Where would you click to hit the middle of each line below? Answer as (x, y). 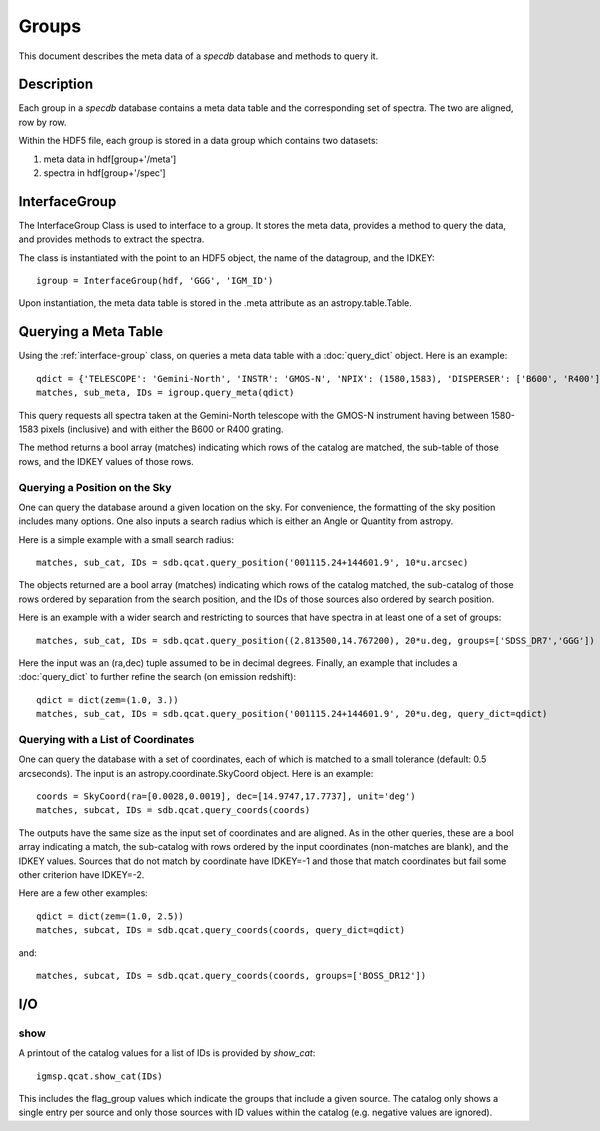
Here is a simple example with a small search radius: (126, 539)
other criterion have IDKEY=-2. (81, 875)
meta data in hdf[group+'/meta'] (110, 159)
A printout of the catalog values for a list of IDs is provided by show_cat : (167, 1053)
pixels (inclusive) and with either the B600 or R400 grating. (162, 429)
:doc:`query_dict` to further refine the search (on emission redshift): (157, 677)
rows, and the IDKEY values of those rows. (106, 461)
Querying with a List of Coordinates (106, 739)
